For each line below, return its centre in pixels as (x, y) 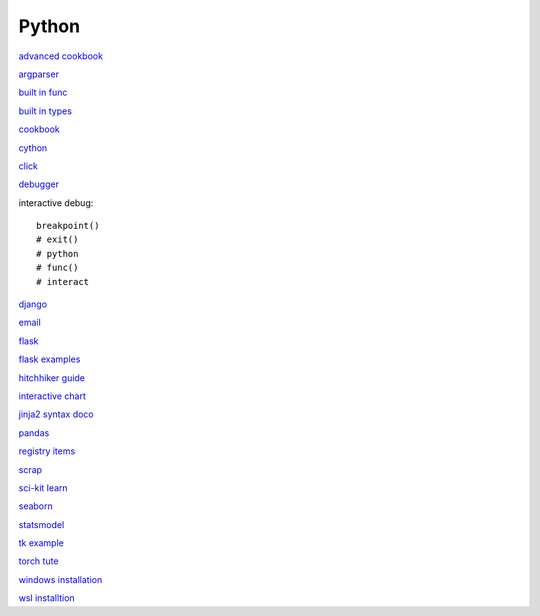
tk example (41, 543)
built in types (45, 111)
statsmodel (41, 524)
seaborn (36, 506)
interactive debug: (56, 202)
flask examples (49, 359)
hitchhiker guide (51, 377)
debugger (39, 184)
